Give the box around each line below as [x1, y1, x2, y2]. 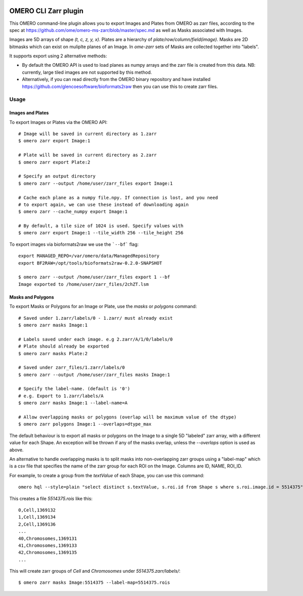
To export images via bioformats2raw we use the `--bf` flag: [9, 241, 139, 247]
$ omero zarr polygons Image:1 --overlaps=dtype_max [18, 421, 151, 427]
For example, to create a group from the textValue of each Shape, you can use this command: [9, 472, 205, 478]
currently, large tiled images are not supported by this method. [22, 69, 153, 75]
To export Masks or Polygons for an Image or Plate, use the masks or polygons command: [9, 304, 197, 310]
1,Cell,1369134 [18, 514, 56, 520]
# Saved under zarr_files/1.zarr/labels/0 [18, 365, 125, 370]
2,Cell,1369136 [18, 521, 56, 527]
